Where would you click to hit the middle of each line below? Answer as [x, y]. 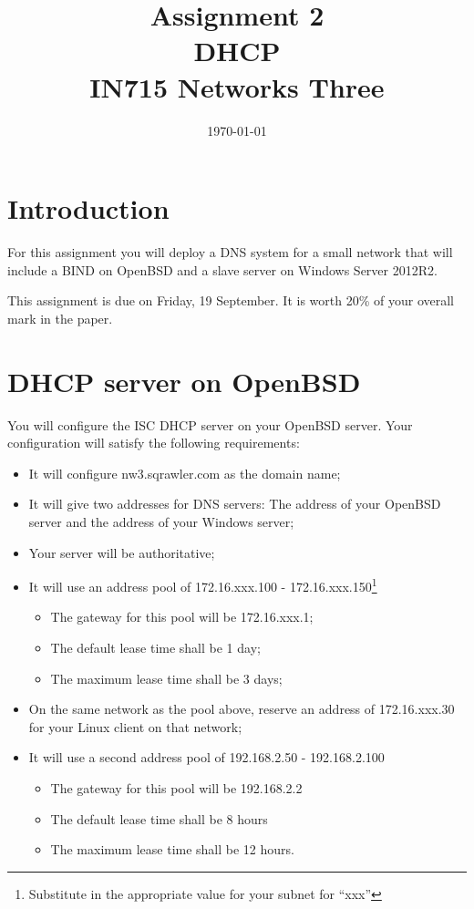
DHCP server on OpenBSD [184, 381]
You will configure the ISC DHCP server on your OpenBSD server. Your [210, 424]
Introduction [88, 208]
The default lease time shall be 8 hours [159, 818]
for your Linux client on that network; [135, 726]
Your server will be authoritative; [122, 552]
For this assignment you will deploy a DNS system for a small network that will [230, 252]
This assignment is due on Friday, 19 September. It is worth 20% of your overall [231, 300]
